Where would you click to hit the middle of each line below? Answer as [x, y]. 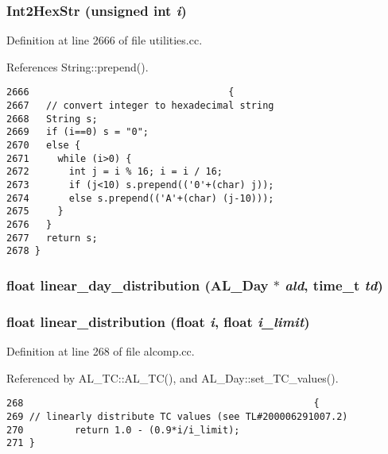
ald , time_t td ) [334, 285]
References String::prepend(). [78, 66]
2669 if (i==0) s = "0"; [78, 132]
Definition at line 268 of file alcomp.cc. [101, 351]
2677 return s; [52, 238]
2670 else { [44, 146]
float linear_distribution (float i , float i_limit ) [158, 321]
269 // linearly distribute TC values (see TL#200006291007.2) [177, 416]
